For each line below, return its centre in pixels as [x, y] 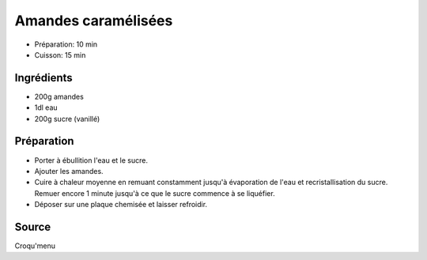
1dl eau [46, 107]
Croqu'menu [35, 246]
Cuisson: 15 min [60, 55]
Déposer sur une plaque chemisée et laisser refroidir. [121, 205]
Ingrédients [43, 78]
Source [33, 226]
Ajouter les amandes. [69, 171]
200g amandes [59, 96]
